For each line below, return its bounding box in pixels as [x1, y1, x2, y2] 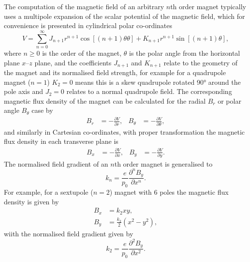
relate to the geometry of [163, 57, 237, 67]
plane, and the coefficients [34, 57, 112, 67]
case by [31, 105, 53, 115]
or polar [218, 95, 241, 106]
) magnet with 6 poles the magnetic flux [109, 187, 229, 197]
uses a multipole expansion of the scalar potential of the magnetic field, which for [4, 11, 245, 21]
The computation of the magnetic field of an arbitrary [4, 1, 164, 11]
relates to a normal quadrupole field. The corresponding [66, 86, 232, 96]
